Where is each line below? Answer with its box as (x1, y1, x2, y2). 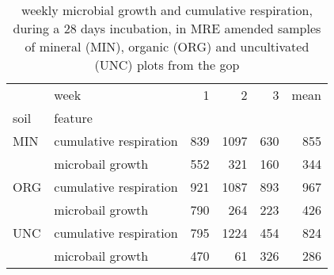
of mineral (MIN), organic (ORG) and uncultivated (25, 37, 309, 55)
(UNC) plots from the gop (94, 55, 240, 74)
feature (54, 109, 93, 127)
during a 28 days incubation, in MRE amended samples (13, 19, 321, 37)
